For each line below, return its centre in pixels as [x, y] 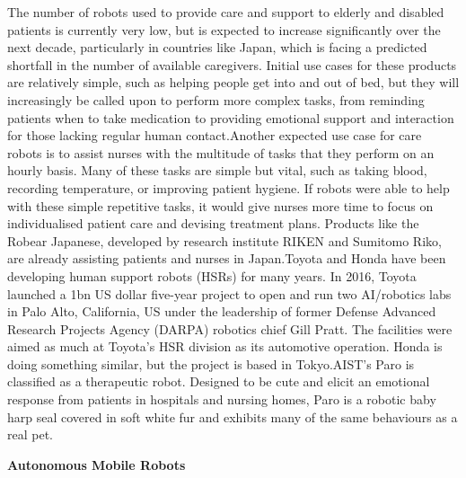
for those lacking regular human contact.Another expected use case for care [215, 135]
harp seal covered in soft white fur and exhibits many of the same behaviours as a [233, 416]
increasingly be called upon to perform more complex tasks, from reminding [216, 99]
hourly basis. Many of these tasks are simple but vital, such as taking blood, [217, 170]
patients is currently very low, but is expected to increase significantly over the [224, 29]
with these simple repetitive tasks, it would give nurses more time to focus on [220, 205]
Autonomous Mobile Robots [97, 464]
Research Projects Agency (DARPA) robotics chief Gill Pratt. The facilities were [230, 328]
